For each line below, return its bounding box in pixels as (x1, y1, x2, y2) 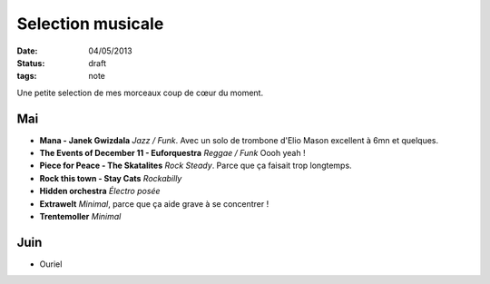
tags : (16, 71, 37, 82)
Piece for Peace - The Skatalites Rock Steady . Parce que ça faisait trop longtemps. (39, 160, 353, 171)
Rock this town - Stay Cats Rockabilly (39, 172, 182, 183)
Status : (16, 57, 45, 68)
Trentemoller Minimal (39, 211, 122, 221)
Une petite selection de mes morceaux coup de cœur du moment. (16, 87, 263, 98)
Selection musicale (16, 14, 164, 34)
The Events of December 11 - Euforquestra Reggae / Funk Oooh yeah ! (39, 148, 306, 159)
